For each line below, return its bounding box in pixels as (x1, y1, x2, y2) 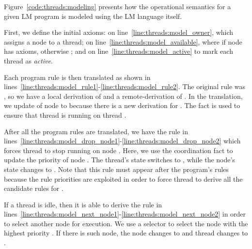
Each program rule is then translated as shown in (4, 72, 151, 82)
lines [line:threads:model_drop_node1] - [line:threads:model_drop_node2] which (4, 136, 241, 146)
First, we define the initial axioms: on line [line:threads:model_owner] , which (4, 27, 234, 37)
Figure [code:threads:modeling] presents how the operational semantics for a (4, 1, 231, 11)
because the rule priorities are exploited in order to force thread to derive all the (4, 173, 243, 184)
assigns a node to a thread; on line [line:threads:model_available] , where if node (4, 36, 242, 47)
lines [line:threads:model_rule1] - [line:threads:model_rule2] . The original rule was (4, 81, 246, 92)
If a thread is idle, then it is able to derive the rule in (4, 199, 162, 209)
